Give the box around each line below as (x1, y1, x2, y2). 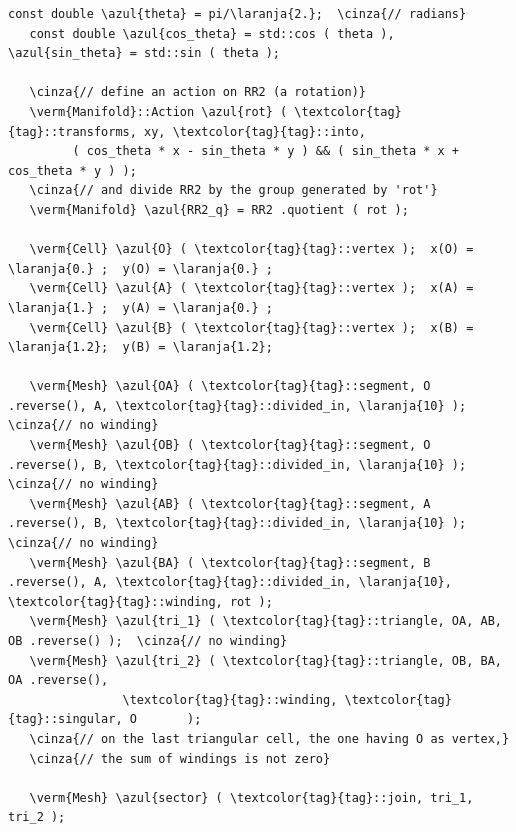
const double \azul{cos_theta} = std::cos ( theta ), (29, 26, 395, 41)
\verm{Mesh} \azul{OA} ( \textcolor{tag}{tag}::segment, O (29, 379, 431, 394)
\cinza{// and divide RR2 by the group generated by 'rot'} (29, 183, 438, 198)
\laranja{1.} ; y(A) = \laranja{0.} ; (8, 300, 273, 315)
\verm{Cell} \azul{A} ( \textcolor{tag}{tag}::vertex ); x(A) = (29, 281, 474, 296)
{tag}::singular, (8, 712, 123, 727)
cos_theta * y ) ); (8, 163, 137, 178)
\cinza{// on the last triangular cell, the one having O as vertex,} (29, 731, 510, 746)
